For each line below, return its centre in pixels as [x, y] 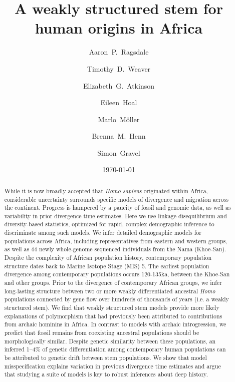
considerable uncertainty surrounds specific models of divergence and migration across [116, 199]
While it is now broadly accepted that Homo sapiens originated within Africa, [106, 190]
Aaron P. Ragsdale [119, 52]
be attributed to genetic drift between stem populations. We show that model [105, 357]
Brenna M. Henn [119, 136]
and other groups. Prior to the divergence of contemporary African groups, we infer [113, 283]
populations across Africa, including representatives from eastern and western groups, [116, 241]
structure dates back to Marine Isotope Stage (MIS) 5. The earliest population [107, 266]
